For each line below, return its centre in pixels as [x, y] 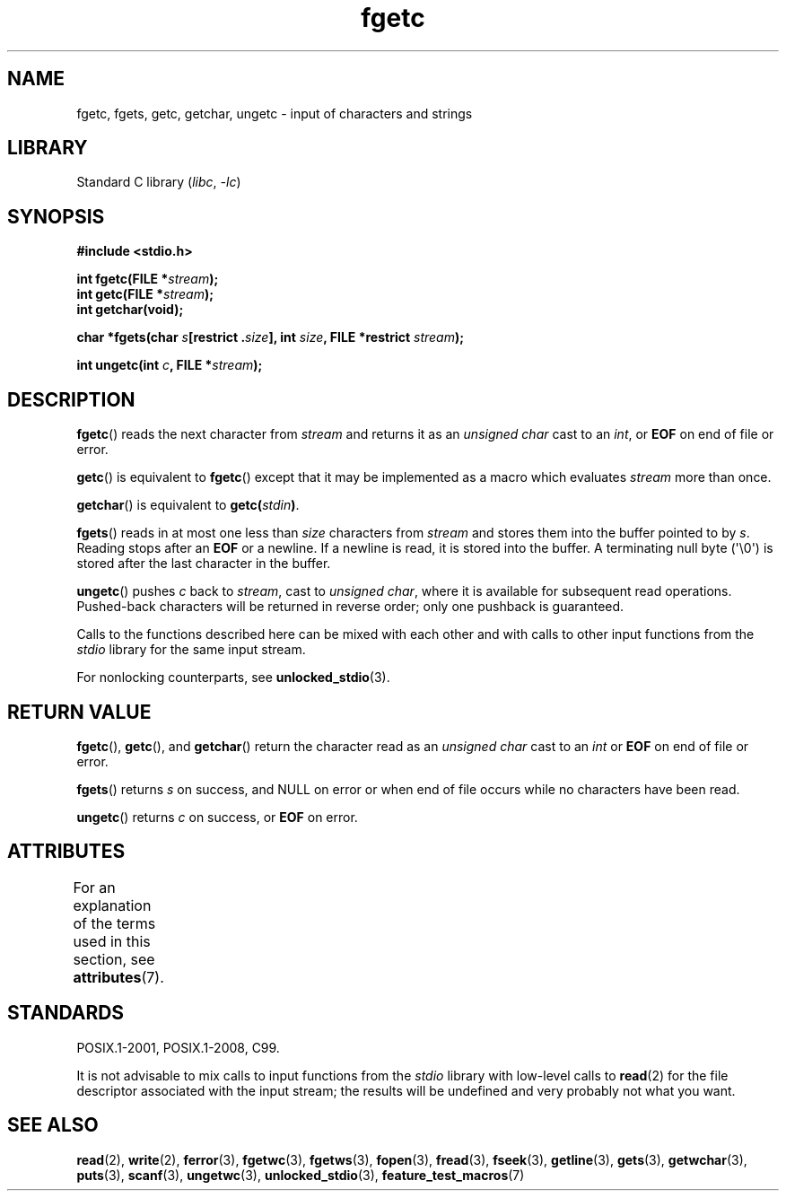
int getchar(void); [130, 310]
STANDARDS [66, 1013]
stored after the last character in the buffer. [204, 564]
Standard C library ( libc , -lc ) [159, 182]
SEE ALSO [53, 1125]
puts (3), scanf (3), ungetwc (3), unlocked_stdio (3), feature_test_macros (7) [301, 1175]
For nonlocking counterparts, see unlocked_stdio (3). [233, 678]
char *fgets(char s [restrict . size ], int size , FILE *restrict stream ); [271, 337]
